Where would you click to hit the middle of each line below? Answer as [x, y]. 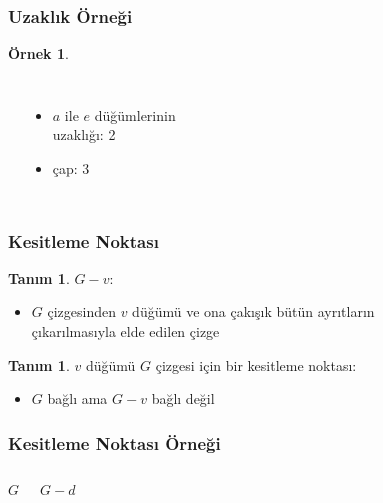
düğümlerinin [135, 114]
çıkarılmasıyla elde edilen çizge [125, 331]
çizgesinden [81, 311]
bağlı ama [77, 398]
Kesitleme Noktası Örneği [114, 442]
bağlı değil [183, 398]
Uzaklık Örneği [70, 15]
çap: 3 [71, 168]
